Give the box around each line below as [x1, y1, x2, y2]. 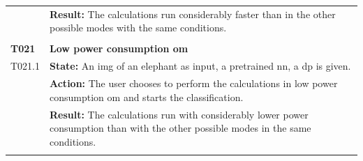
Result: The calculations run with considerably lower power [50, 107, 309, 121]
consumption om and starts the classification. [50, 89, 244, 104]
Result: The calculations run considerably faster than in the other [50, 6, 336, 21]
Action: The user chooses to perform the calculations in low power [50, 76, 338, 91]
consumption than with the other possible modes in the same [50, 121, 311, 135]
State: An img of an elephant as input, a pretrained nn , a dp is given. [50, 59, 351, 73]
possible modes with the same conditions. [50, 20, 227, 35]
